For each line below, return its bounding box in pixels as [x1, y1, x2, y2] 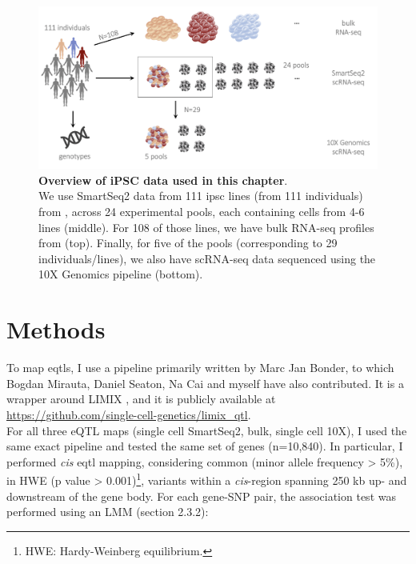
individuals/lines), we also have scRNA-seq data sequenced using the [38, 250, 376, 266]
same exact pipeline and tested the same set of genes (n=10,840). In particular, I [6, 438, 403, 454]
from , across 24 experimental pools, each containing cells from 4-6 [38, 203, 365, 220]
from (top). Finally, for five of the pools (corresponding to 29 [38, 234, 338, 251]
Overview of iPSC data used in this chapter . [38, 171, 288, 188]
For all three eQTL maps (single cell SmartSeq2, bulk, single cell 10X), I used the [6, 422, 407, 438]
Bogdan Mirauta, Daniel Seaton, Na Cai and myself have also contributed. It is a [6, 374, 404, 391]
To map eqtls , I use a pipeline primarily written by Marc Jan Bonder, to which [6, 359, 394, 376]
